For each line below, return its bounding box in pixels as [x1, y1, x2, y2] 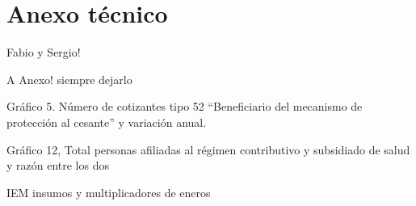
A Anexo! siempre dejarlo [6, 70, 132, 87]
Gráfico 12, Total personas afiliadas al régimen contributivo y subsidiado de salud [6, 141, 410, 158]
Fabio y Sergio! [6, 44, 81, 61]
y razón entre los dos [6, 157, 109, 174]
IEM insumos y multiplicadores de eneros [6, 183, 211, 200]
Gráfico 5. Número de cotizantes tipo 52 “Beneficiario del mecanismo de [6, 98, 363, 115]
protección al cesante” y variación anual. [6, 113, 207, 130]
